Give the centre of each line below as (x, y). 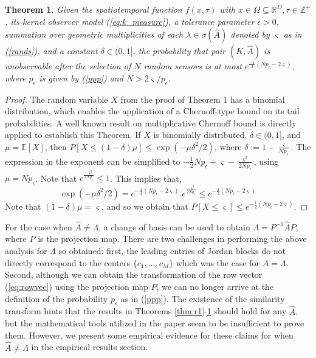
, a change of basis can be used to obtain (174, 226)
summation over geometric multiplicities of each (94, 34)
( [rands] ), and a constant (51, 51)
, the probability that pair (179, 51)
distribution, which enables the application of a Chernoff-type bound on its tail (152, 111)
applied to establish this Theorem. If (73, 135)
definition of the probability (57, 298)
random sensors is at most (193, 66)
